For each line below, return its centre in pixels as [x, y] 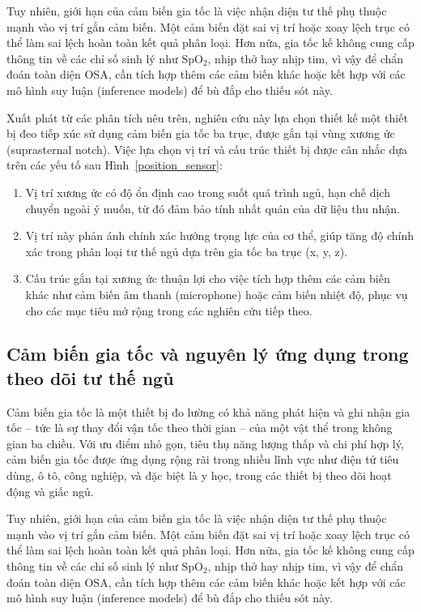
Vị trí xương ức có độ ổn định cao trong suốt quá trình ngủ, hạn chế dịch [208, 192]
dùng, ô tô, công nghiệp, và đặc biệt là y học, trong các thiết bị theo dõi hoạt [199, 475]
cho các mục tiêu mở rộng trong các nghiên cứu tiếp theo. [169, 310]
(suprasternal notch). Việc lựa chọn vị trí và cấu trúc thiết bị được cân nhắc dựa [207, 149]
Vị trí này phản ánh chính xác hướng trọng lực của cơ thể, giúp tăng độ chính [220, 235]
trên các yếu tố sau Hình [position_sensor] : [115, 165]
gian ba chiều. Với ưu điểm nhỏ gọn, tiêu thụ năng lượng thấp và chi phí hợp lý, [205, 443]
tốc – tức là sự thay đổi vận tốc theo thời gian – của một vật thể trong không [200, 428]
